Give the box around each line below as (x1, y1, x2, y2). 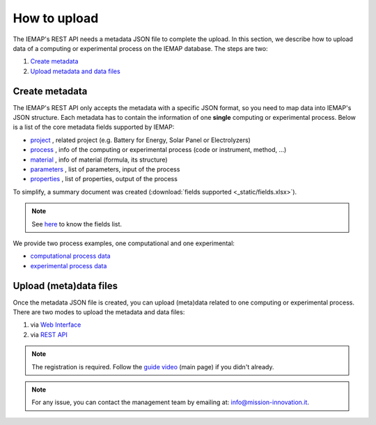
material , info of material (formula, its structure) (30, 155, 168, 164)
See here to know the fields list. (31, 219, 122, 228)
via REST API (30, 330, 68, 339)
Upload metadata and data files (30, 67, 121, 75)
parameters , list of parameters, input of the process (30, 164, 180, 173)
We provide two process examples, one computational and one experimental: (13, 239, 235, 247)
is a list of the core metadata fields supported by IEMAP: (13, 123, 175, 132)
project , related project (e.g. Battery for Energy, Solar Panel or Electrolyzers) (30, 136, 251, 144)
